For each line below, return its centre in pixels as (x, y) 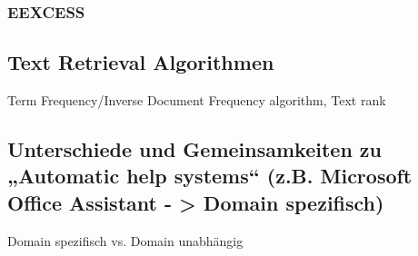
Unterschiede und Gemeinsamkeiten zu (194, 149)
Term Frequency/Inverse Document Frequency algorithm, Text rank (197, 100)
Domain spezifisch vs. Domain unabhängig (125, 240)
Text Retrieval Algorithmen (141, 62)
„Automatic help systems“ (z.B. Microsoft (210, 176)
